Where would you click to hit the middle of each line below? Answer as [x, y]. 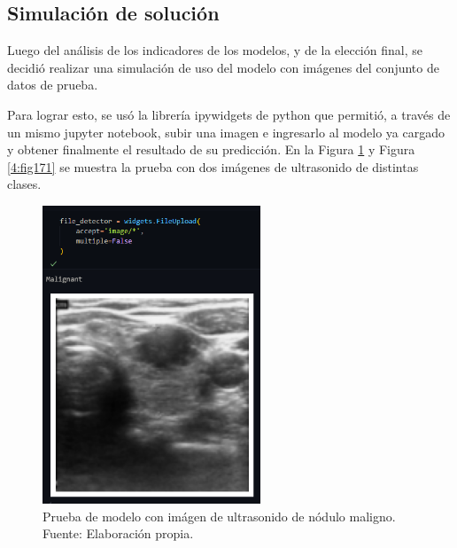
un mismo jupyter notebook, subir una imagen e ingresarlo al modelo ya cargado [226, 132]
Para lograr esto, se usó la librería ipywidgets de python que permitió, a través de [229, 114]
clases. [24, 184]
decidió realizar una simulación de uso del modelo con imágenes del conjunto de [223, 67]
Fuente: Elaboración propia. [118, 533]
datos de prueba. [53, 85]
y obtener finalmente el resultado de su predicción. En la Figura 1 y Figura [211, 149]
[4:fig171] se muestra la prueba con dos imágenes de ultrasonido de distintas [213, 166]
